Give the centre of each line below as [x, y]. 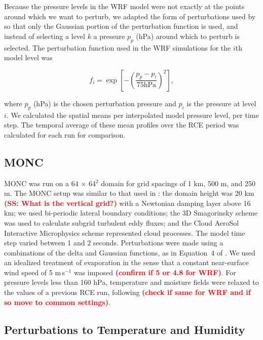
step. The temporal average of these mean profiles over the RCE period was [122, 125]
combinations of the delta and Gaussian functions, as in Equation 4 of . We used [130, 252]
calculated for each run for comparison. [65, 134]
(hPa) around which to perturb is [188, 36]
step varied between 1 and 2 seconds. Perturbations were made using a [114, 243]
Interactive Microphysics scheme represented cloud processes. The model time [125, 232]
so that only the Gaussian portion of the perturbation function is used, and [121, 26]
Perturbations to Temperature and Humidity [125, 329]
